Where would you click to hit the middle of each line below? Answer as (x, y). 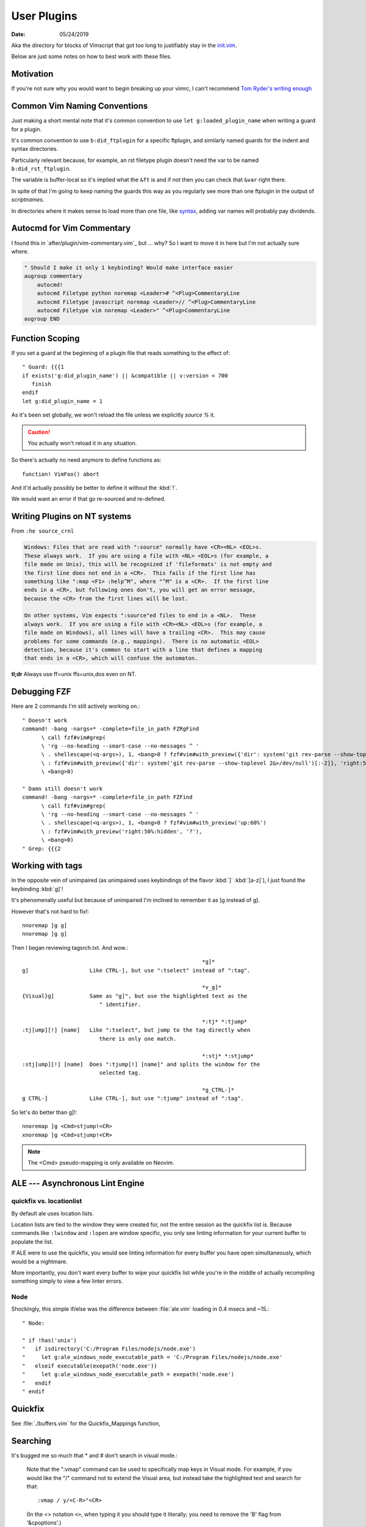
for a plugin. (27, 129)
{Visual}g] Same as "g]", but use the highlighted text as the (135, 996)
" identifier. (120, 1004)
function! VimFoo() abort (61, 474)
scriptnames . (28, 200)
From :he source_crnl (43, 531)
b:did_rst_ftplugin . (41, 169)
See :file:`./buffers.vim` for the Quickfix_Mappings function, (86, 1423)
